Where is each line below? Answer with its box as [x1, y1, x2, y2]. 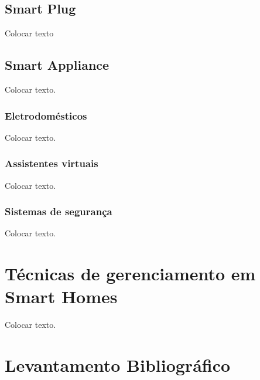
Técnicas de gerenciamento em [5, 262, 256, 286]
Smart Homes [5, 284, 118, 308]
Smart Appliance [5, 56, 110, 74]
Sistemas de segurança [5, 204, 112, 219]
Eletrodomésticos [5, 108, 87, 123]
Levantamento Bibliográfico [5, 353, 231, 377]
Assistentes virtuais [5, 156, 98, 171]
